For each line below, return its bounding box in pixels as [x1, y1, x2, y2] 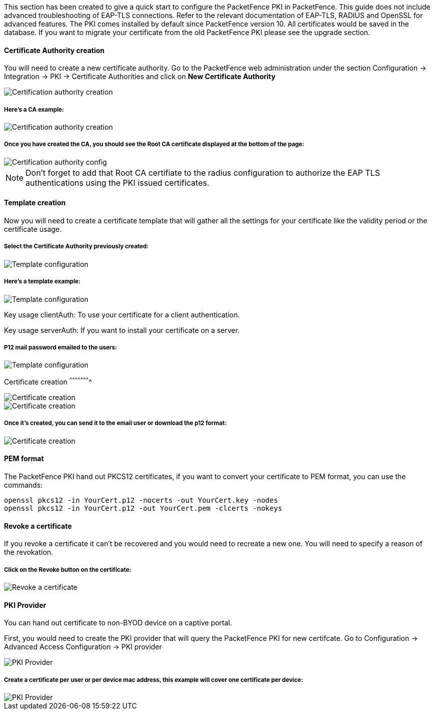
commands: [4, 481, 43, 489]
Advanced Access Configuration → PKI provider [4, 642, 162, 651]
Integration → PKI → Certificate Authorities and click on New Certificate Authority [4, 72, 275, 81]
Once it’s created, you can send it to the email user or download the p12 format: [4, 420, 227, 427]
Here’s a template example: [4, 278, 80, 285]
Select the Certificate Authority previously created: [4, 243, 149, 250]
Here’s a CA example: [4, 106, 64, 113]
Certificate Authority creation [4, 46, 105, 55]
